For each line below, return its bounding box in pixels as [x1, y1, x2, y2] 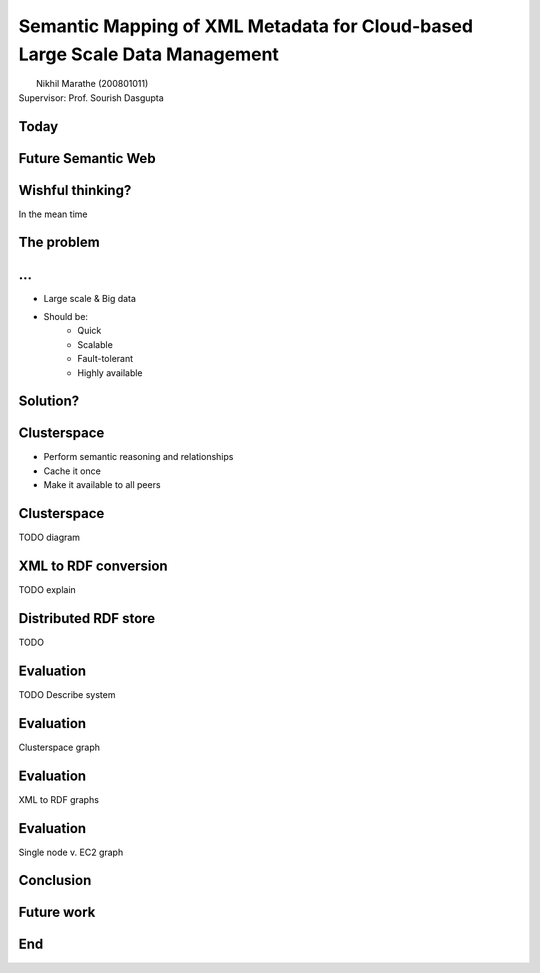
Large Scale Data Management [18, 43, 280, 65]
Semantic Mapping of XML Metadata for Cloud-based [18, 15, 474, 37]
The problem [18, 234, 100, 251]
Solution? [18, 393, 80, 410]
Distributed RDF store [18, 610, 156, 627]
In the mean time [18, 208, 88, 220]
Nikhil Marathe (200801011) [36, 78, 149, 90]
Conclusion [18, 872, 92, 889]
